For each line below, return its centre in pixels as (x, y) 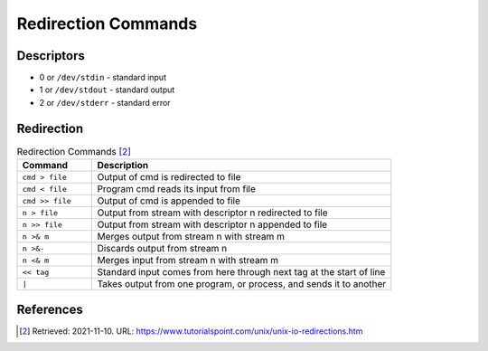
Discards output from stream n (162, 249)
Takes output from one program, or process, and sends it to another (242, 284)
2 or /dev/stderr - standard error (105, 102)
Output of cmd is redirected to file (169, 177)
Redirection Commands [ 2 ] (74, 151)
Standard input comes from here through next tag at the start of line (241, 272)
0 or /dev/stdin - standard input (103, 78)
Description (123, 166)
